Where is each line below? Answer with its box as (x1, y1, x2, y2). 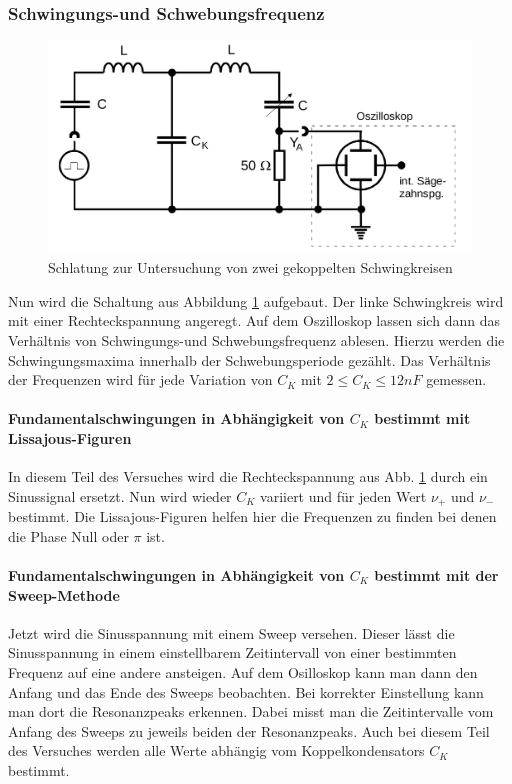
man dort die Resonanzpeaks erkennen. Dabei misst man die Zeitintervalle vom (8, 701, 494, 722)
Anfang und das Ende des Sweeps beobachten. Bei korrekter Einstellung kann (8, 681, 484, 702)
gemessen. (426, 369, 487, 390)
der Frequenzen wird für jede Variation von (8, 369, 273, 390)
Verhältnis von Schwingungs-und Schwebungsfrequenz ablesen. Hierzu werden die (8, 330, 505, 350)
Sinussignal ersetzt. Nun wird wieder (8, 485, 232, 506)
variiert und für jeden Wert (260, 485, 427, 506)
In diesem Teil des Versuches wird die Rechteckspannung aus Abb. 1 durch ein (8, 466, 488, 487)
